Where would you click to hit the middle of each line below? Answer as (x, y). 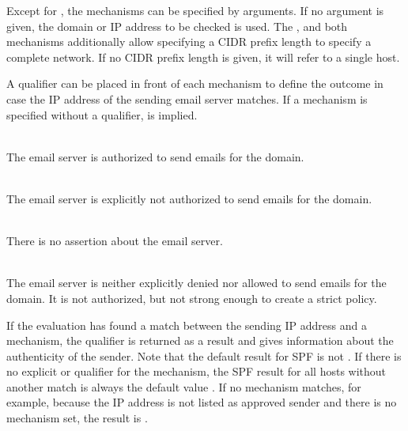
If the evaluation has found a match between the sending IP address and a (187, 325)
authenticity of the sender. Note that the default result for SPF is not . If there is (204, 355)
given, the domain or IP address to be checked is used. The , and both (177, 26)
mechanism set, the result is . (77, 418)
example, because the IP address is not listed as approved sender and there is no (202, 402)
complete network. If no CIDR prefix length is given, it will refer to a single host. (203, 57)
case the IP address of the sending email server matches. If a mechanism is (187, 98)
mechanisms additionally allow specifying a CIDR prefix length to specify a (189, 42)
